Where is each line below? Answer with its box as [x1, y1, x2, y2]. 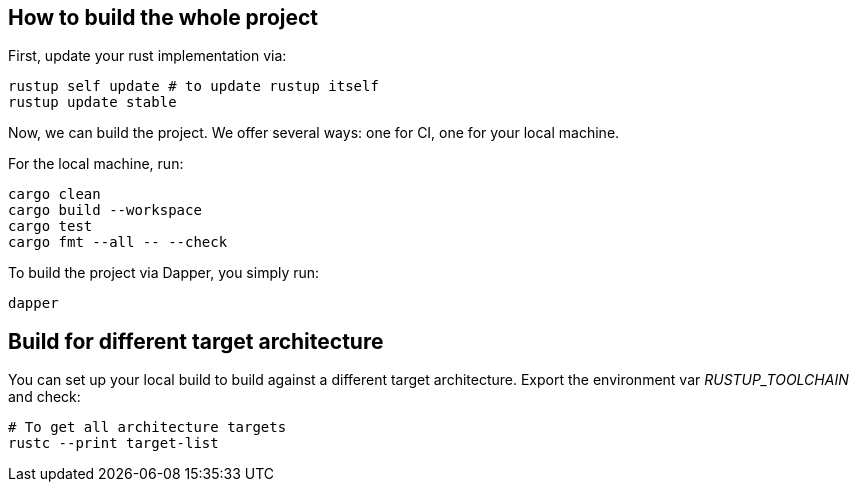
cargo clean [8, 186, 101, 203]
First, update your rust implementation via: [8, 47, 287, 65]
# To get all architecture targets [8, 419, 287, 436]
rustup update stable [8, 94, 177, 111]
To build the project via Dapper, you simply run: [8, 264, 320, 282]
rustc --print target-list [8, 435, 219, 452]
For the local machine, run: [8, 155, 184, 173]
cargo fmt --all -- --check [8, 234, 228, 251]
